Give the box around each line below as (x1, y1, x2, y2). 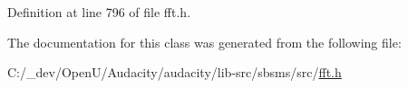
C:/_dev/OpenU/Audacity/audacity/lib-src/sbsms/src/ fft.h (7, 63, 342, 82)
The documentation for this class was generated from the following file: (7, 32, 402, 51)
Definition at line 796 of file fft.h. (7, 3, 191, 21)
